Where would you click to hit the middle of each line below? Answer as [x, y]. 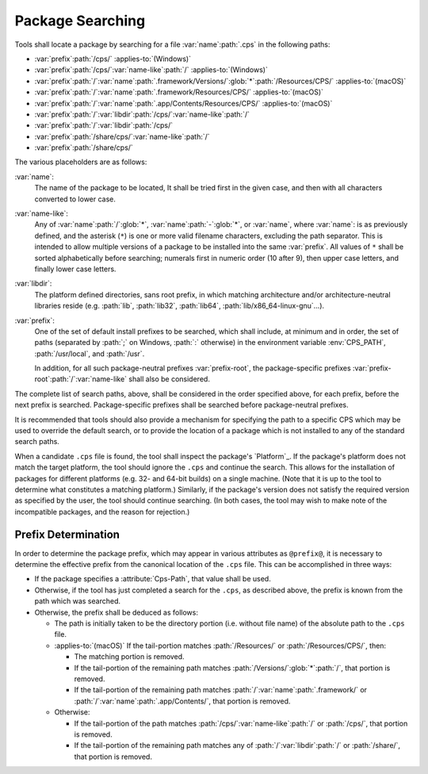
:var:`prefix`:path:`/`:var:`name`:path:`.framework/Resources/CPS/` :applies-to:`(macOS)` [179, 92]
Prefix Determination [67, 534]
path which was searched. [77, 601]
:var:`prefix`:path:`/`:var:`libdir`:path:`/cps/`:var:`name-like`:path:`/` [142, 114]
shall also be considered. [169, 379]
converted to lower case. [75, 199]
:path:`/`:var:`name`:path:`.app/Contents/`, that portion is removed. [182, 701]
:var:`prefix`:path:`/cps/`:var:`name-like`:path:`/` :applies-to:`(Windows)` [151, 70]
